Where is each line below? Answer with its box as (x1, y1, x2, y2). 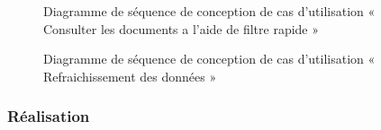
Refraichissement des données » (43, 66, 217, 85)
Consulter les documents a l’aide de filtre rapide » (43, 19, 320, 38)
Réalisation (7, 105, 90, 127)
